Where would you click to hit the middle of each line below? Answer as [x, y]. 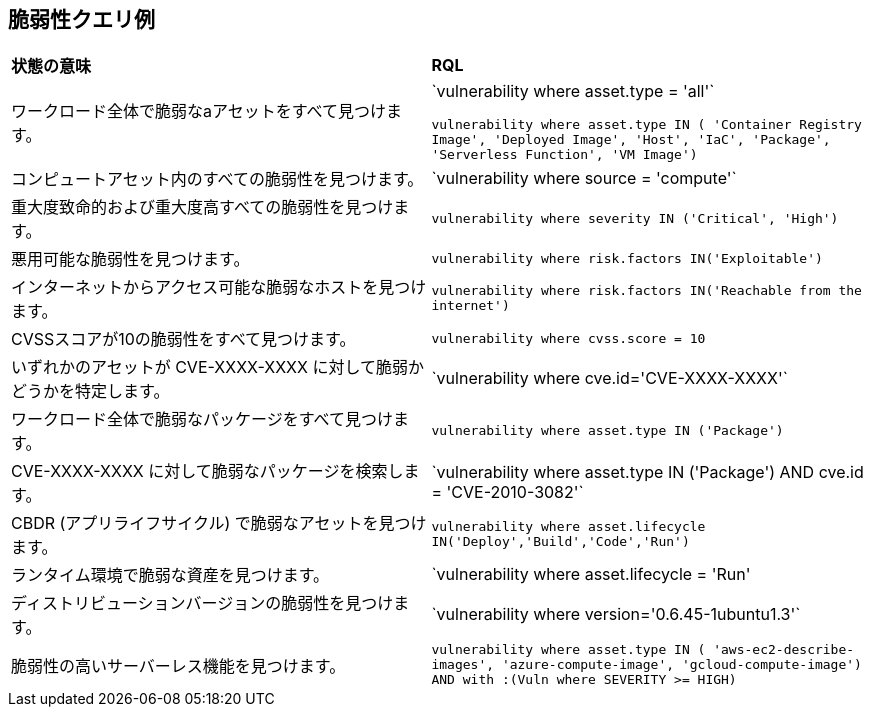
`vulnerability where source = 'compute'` [584, 178]
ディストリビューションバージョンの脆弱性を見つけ [202, 603]
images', [463, 665]
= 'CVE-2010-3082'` [507, 492]
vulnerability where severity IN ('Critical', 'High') [635, 218]
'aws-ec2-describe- [784, 650]
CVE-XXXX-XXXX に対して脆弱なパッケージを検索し [207, 471]
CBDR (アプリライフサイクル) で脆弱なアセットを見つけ [219, 523]
